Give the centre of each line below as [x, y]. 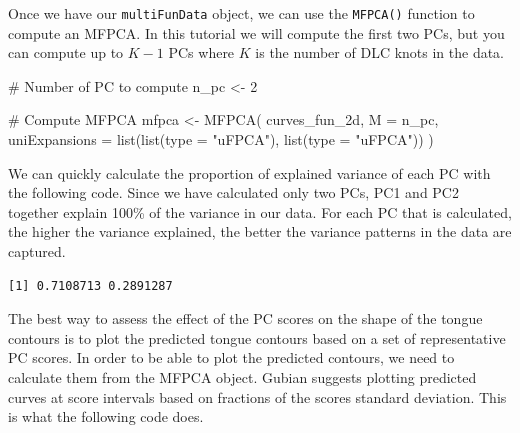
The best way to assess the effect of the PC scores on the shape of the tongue [245, 318]
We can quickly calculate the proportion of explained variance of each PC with [249, 172]
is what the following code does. [106, 416]
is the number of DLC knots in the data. [380, 52]
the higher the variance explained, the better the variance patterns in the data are [260, 231]
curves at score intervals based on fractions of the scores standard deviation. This [257, 396]
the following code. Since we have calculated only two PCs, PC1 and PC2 [233, 192]
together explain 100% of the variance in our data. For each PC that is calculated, [260, 211]
